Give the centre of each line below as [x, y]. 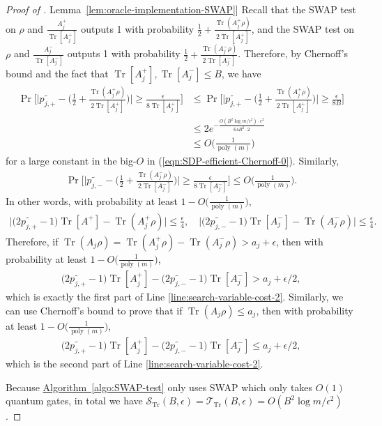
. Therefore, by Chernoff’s [293, 53]
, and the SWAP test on [303, 28]
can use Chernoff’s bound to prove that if [94, 310]
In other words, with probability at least [92, 200]
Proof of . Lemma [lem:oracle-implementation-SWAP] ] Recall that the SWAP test [181, 9]
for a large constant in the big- [71, 161]
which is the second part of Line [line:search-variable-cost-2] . [135, 364]
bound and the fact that [57, 73]
